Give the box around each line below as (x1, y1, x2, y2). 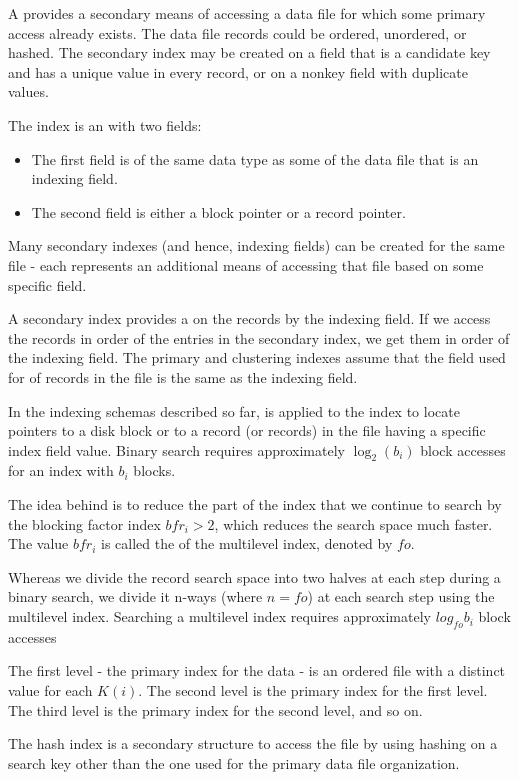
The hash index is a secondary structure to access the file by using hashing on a (8, 733, 498, 754)
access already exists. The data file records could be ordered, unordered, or (8, 22, 467, 43)
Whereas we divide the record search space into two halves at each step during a (8, 566, 501, 587)
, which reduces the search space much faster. (214, 513, 493, 534)
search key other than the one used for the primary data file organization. (8, 752, 460, 773)
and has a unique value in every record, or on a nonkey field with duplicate (8, 61, 468, 82)
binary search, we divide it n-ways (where (8, 586, 263, 607)
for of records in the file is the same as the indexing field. (8, 366, 358, 387)
